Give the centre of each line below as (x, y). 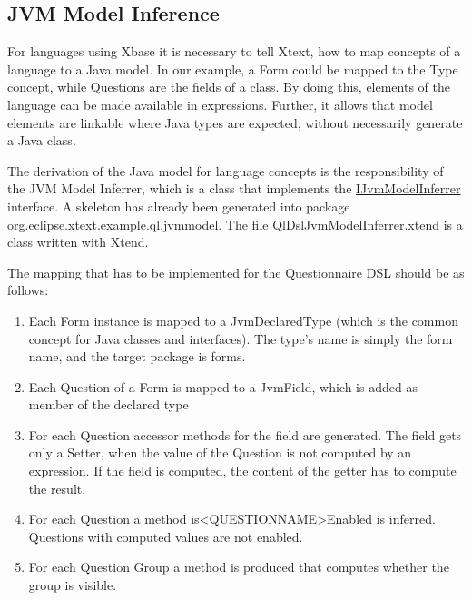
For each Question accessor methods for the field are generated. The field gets (245, 434)
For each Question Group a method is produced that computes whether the (239, 567)
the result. (57, 488)
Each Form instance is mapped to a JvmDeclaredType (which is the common (243, 320)
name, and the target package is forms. (137, 356)
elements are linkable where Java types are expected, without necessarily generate (235, 122)
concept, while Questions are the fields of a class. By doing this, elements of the (229, 87)
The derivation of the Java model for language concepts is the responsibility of (226, 170)
